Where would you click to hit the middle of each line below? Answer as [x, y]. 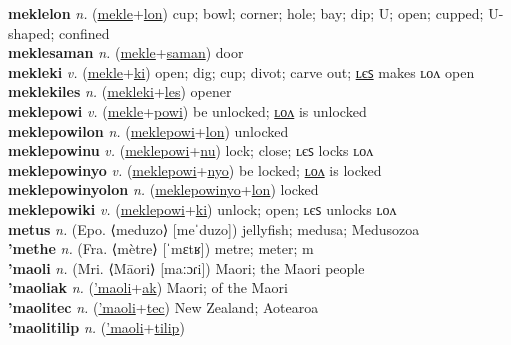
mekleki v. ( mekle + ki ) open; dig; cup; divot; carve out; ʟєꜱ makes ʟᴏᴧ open [241, 71]
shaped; [31, 32]
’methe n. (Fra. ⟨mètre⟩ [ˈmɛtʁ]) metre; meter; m [161, 248]
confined [84, 32]
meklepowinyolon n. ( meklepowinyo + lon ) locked [163, 189]
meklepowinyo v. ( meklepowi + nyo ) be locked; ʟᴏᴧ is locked [195, 169]
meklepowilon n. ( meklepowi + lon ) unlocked [148, 130]
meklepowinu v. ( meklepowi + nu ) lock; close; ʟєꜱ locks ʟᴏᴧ [191, 150]
